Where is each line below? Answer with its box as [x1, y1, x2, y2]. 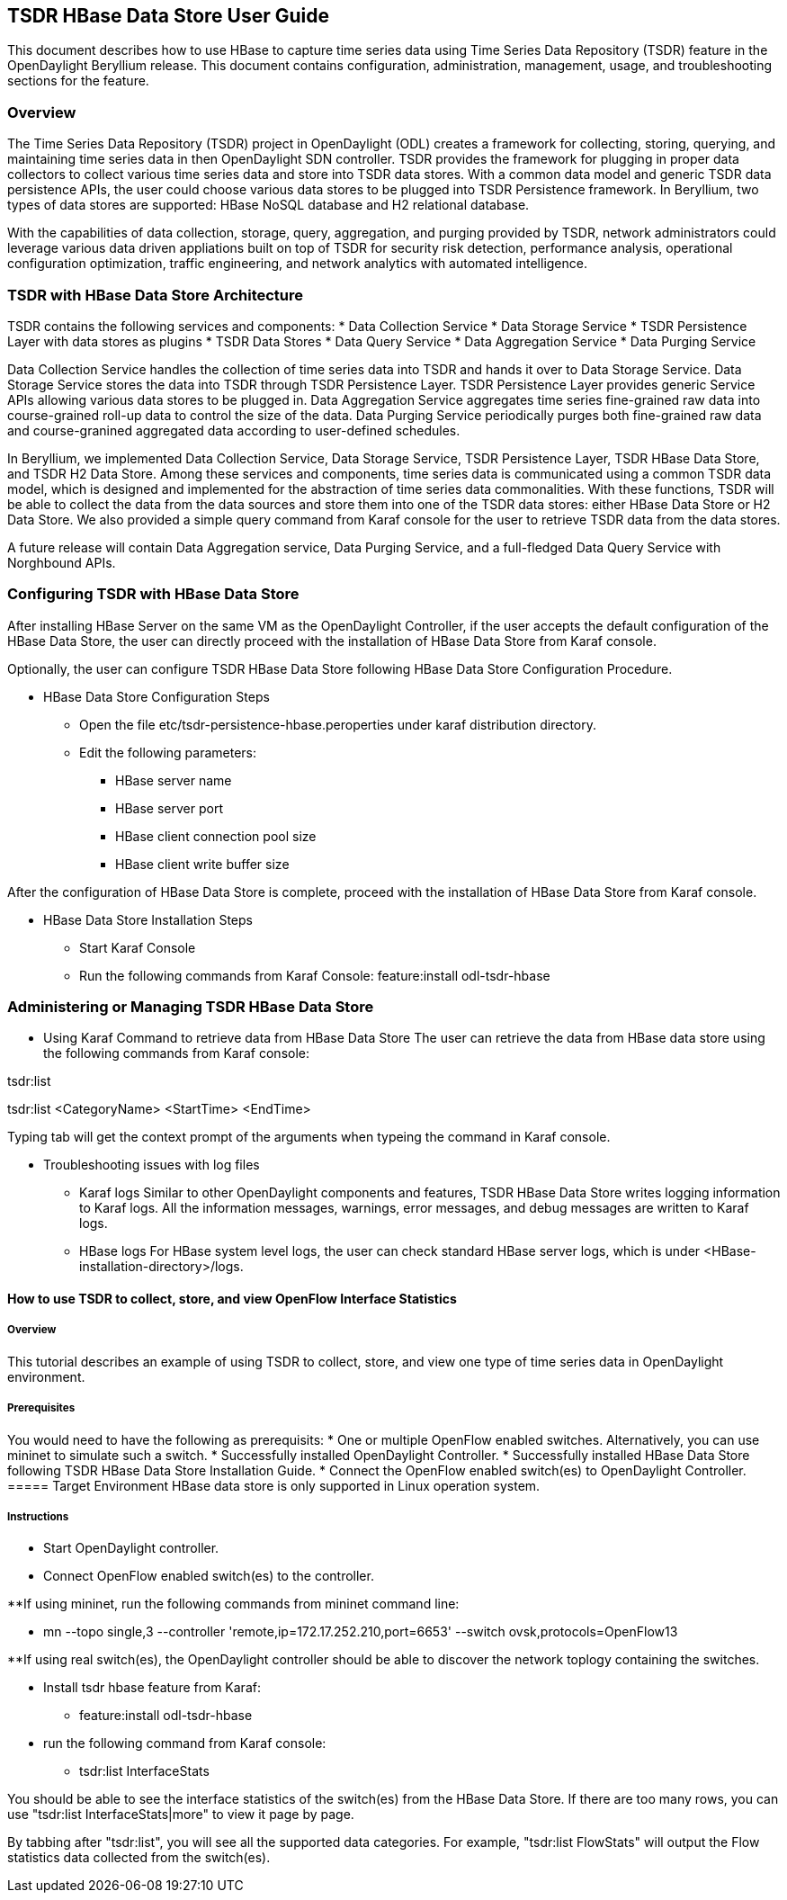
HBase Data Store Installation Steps [43, 911, 253, 928]
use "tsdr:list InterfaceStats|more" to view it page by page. [7, 1806, 354, 1823]
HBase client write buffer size [115, 856, 290, 872]
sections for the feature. [7, 73, 149, 89]
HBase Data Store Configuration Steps [43, 688, 270, 704]
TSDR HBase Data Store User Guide [7, 4, 329, 27]
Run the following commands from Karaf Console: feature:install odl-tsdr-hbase [79, 967, 550, 983]
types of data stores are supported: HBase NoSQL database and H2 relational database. [7, 197, 530, 213]
